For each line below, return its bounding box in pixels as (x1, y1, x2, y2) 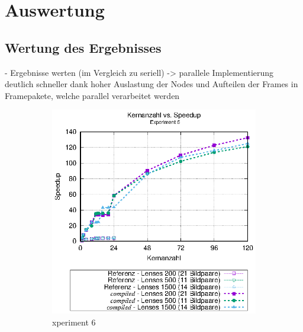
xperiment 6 (52, 315, 96, 328)
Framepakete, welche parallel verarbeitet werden (5, 89, 180, 101)
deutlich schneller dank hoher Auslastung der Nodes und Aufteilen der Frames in (5, 78, 298, 90)
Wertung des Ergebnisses (5, 38, 162, 56)
